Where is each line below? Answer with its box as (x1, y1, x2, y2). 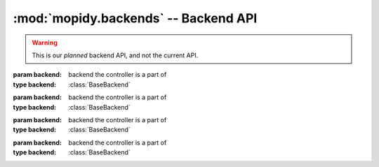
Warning (32, 38, 58, 47)
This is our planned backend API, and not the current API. (32, 51, 199, 59)
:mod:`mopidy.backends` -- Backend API (13, 10, 258, 26)
